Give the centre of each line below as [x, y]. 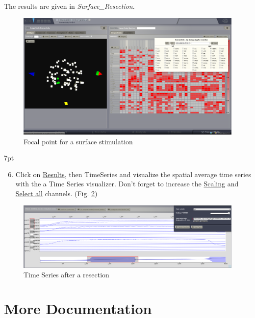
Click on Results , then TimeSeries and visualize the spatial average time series [133, 174]
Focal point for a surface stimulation [78, 141]
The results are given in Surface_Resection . [69, 6]
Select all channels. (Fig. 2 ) [56, 193]
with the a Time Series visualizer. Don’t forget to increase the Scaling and [127, 184]
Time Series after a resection [66, 275]
